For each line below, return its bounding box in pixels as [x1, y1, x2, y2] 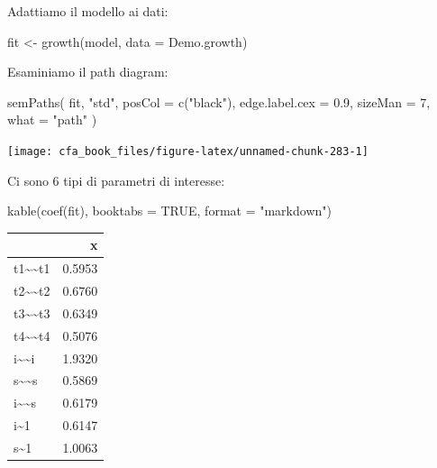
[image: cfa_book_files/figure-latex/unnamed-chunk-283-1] [7, 144, 369, 158]
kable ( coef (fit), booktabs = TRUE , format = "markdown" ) [7, 201, 332, 220]
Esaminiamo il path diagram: [7, 62, 168, 81]
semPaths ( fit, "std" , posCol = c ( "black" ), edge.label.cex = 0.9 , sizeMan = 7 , [7, 92, 431, 111]
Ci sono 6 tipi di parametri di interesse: [7, 170, 225, 189]
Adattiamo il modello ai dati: [7, 2, 168, 20]
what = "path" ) [7, 110, 97, 129]
